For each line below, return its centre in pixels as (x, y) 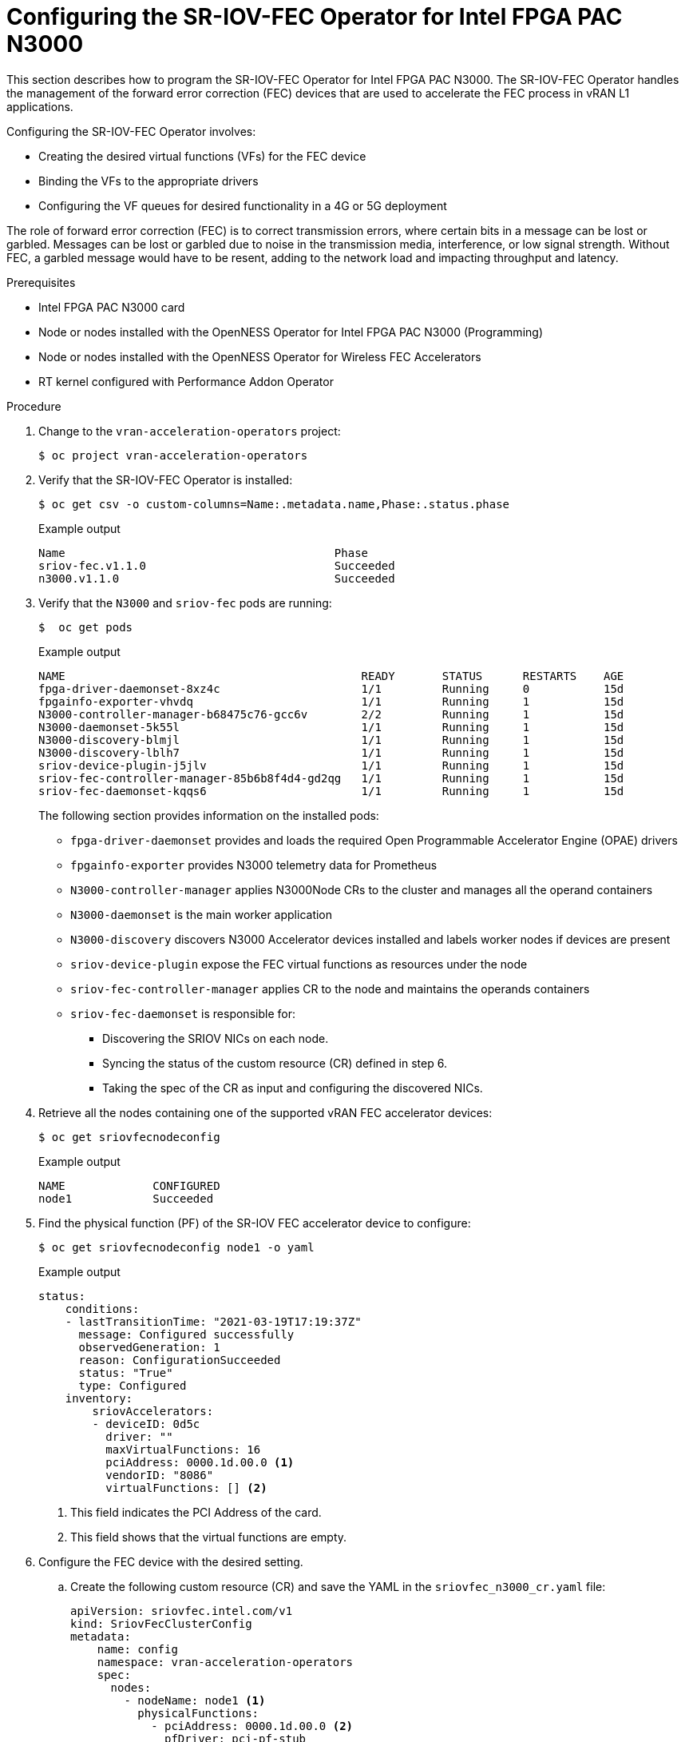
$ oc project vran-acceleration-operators (173, 455)
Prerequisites (41, 282)
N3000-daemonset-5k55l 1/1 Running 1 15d (331, 727)
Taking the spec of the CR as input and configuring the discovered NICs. (293, 1088)
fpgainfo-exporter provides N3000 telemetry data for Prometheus (254, 865)
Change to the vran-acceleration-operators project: (190, 431)
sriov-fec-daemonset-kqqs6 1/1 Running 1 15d (331, 791)
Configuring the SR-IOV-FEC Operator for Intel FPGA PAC (315, 17)
